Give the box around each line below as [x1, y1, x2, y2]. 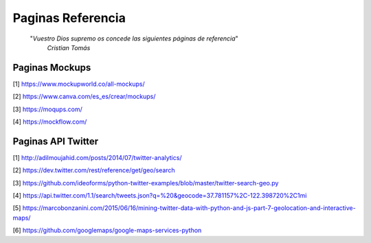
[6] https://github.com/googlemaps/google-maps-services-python [12, 227, 202, 235]
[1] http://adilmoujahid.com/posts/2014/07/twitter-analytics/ [12, 153, 182, 161]
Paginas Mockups [12, 62, 91, 73]
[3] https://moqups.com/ [12, 105, 82, 113]
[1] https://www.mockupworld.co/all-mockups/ [12, 80, 145, 88]
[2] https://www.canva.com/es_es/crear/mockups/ [12, 93, 156, 101]
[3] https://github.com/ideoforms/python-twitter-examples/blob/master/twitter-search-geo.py [12, 178, 279, 187]
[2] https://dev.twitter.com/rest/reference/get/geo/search [12, 166, 175, 174]
